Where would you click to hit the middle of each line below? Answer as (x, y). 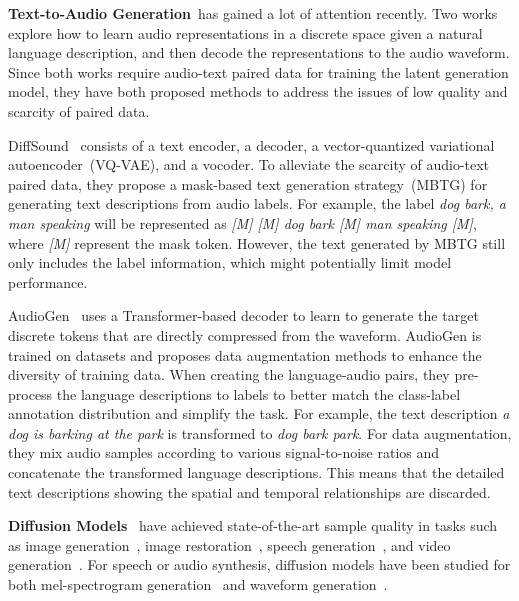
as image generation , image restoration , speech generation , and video (229, 544)
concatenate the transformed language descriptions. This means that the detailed (256, 472)
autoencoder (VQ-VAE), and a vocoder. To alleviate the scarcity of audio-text (249, 164)
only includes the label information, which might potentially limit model (230, 262)
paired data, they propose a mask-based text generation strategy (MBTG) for (248, 183)
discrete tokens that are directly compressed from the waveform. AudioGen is (245, 334)
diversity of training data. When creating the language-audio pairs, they (229, 374)
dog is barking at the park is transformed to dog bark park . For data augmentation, (260, 432)
